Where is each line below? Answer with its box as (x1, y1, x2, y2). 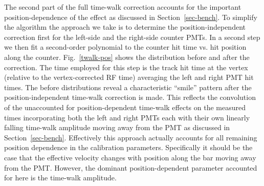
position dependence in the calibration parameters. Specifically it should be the (4, 142, 253, 153)
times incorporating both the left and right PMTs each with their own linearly (4, 112, 250, 122)
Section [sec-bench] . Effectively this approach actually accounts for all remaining (4, 132, 257, 142)
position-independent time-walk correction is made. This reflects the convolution (4, 92, 256, 102)
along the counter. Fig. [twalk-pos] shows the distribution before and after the (4, 51, 250, 62)
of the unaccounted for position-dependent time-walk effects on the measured (4, 101, 246, 112)
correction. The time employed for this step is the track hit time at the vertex (4, 61, 248, 72)
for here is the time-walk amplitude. (4, 172, 117, 183)
